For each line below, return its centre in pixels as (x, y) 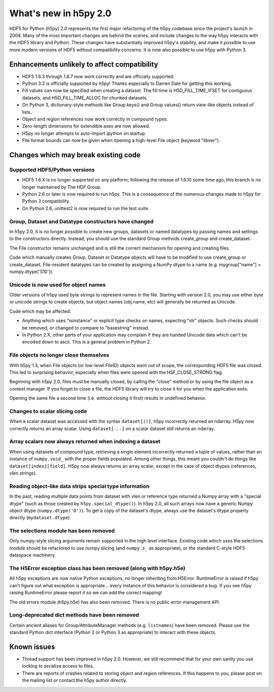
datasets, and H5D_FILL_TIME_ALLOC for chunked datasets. (85, 98)
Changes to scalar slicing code (48, 411)
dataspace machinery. (33, 555)
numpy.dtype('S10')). (31, 272)
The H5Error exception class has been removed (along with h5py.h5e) (97, 568)
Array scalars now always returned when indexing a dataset (85, 441)
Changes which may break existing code (75, 155)
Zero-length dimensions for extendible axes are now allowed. (86, 126)
